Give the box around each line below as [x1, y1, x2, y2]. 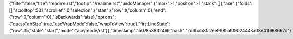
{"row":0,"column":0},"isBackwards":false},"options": [9, 14, 116, 20]
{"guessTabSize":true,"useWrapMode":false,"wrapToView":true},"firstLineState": [9, 21, 170, 26]
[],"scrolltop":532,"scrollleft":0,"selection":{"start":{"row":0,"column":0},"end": [9, 7, 167, 13]
